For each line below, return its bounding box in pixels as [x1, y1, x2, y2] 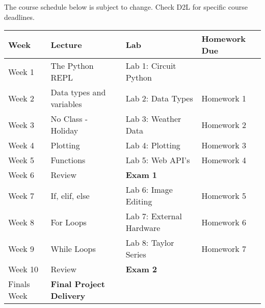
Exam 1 [125, 169, 157, 181]
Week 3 [8, 118, 35, 131]
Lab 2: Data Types [125, 92, 193, 104]
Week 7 [8, 189, 35, 201]
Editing [125, 195, 152, 208]
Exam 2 [125, 263, 157, 275]
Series [125, 248, 146, 261]
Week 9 [8, 242, 35, 254]
